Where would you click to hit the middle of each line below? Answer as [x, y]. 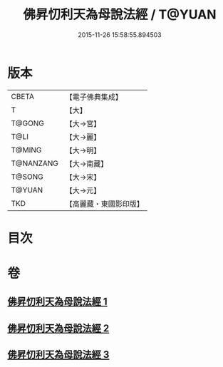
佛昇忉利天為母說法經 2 [58, 328]
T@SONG [27, 177]
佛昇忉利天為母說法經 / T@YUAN [120, 15]
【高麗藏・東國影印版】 [105, 204]
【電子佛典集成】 [94, 97]
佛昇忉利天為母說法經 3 [58, 355]
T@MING [26, 150]
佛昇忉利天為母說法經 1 [58, 302]
